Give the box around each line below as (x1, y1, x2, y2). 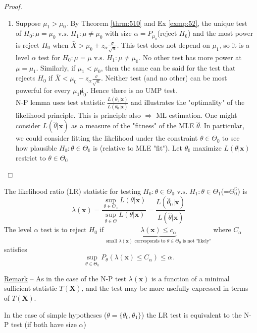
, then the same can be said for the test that (101, 62, 236, 73)
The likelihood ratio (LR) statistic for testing (4, 185, 141, 196)
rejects (15, 73, 36, 83)
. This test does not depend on (117, 39, 210, 50)
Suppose (15, 17, 41, 28)
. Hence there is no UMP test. (86, 85, 177, 95)
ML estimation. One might (156, 109, 237, 120)
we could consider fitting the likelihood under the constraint (15, 133, 198, 143)
